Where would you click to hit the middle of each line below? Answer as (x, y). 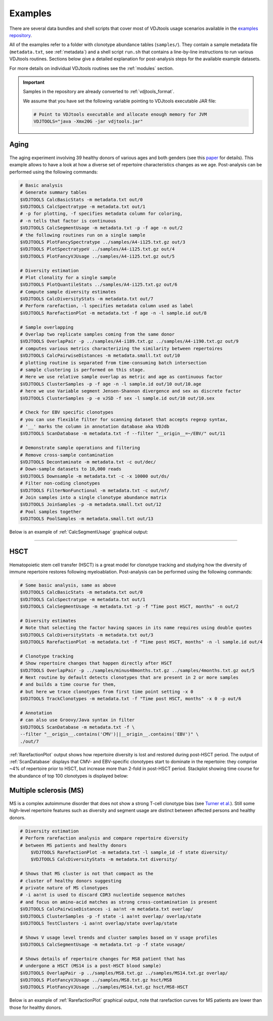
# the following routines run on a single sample (83, 235)
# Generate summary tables (53, 192)
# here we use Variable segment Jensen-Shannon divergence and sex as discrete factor (131, 391)
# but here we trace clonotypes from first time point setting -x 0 (107, 691)
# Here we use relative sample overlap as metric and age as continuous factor (121, 377)
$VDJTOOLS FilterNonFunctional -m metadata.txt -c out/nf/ (95, 490)
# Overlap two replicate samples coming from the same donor (97, 334)
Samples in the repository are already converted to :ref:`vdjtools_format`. (99, 92)
